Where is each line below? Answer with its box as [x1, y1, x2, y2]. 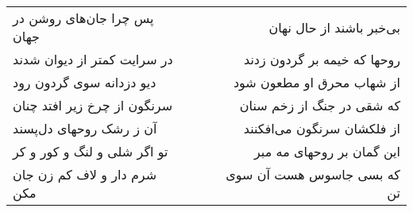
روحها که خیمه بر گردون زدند [243, 50, 400, 68]
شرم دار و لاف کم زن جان [13, 165, 157, 183]
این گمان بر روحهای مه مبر [254, 142, 400, 160]
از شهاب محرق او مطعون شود [233, 73, 400, 91]
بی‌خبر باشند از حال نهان [268, 17, 400, 37]
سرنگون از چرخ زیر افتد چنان [13, 96, 173, 114]
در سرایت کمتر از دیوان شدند [13, 50, 173, 68]
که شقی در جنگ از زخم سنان [239, 96, 400, 114]
